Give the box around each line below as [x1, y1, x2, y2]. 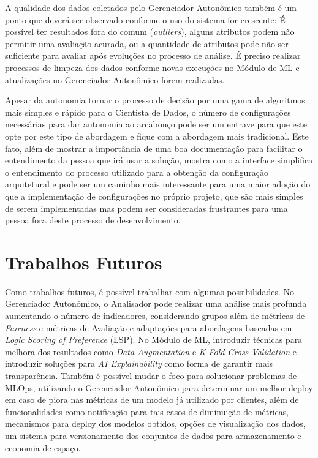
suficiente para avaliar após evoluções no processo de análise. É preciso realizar [5, 49, 301, 62]
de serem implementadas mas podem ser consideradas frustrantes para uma [5, 201, 288, 214]
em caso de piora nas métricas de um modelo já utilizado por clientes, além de [5, 393, 299, 406]
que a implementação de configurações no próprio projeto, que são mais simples [5, 189, 303, 202]
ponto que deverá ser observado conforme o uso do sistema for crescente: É [5, 13, 286, 26]
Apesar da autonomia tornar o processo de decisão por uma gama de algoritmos [5, 94, 305, 107]
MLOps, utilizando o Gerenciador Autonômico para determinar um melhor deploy [5, 381, 313, 394]
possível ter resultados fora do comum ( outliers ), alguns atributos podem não [5, 25, 295, 38]
